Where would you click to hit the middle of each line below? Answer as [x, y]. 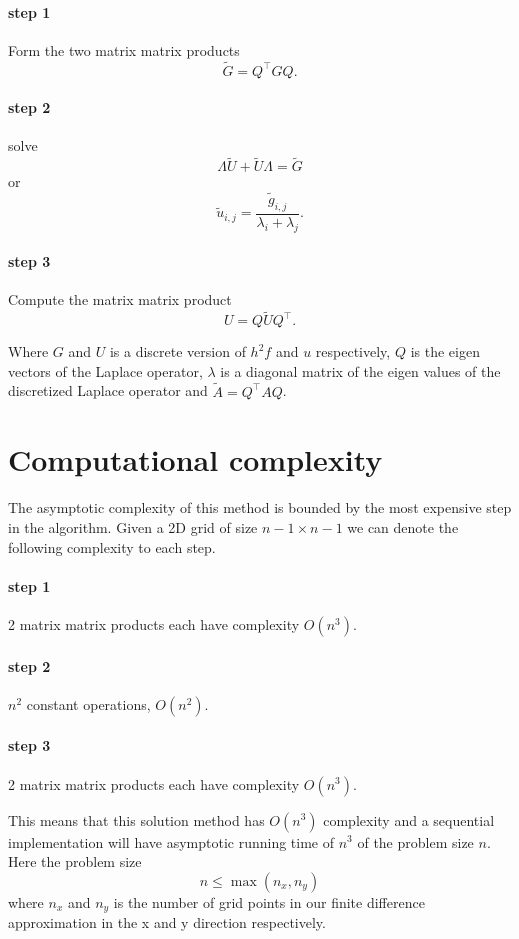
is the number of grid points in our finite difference [269, 901]
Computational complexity [195, 459]
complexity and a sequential [409, 819]
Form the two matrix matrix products [124, 49]
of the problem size [415, 841]
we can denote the [403, 526]
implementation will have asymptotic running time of [171, 841]
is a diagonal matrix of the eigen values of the [360, 370]
